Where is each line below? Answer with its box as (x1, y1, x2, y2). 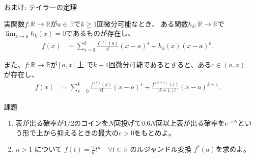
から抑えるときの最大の (43, 127, 119, 137)
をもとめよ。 (134, 127, 175, 137)
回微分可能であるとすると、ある (109, 59, 212, 70)
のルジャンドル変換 (130, 144, 192, 154)
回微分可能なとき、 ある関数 (97, 18, 188, 28)
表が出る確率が (15, 118, 64, 128)
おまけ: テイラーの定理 (4, 2, 77, 12)
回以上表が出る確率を (156, 118, 225, 128)
